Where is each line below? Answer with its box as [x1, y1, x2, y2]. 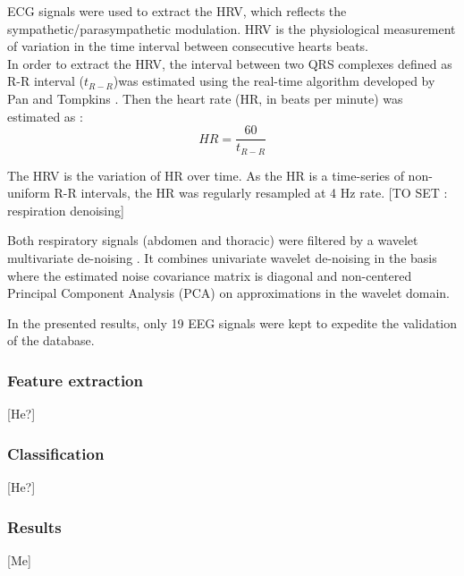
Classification [7, 442, 105, 464]
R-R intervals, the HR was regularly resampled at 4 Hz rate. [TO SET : [54, 183, 448, 202]
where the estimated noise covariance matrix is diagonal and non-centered [7, 266, 412, 284]
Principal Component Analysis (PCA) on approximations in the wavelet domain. [7, 284, 451, 302]
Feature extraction [7, 368, 143, 391]
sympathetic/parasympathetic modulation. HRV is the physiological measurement [7, 19, 456, 38]
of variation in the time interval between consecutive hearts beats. [7, 37, 368, 55]
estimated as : [7, 106, 83, 125]
